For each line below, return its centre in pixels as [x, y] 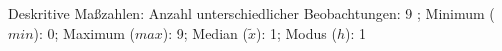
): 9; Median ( [205, 32]
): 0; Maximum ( [84, 32]
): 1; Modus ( [296, 32]
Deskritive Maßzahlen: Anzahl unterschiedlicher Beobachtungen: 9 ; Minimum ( [251, 13]
